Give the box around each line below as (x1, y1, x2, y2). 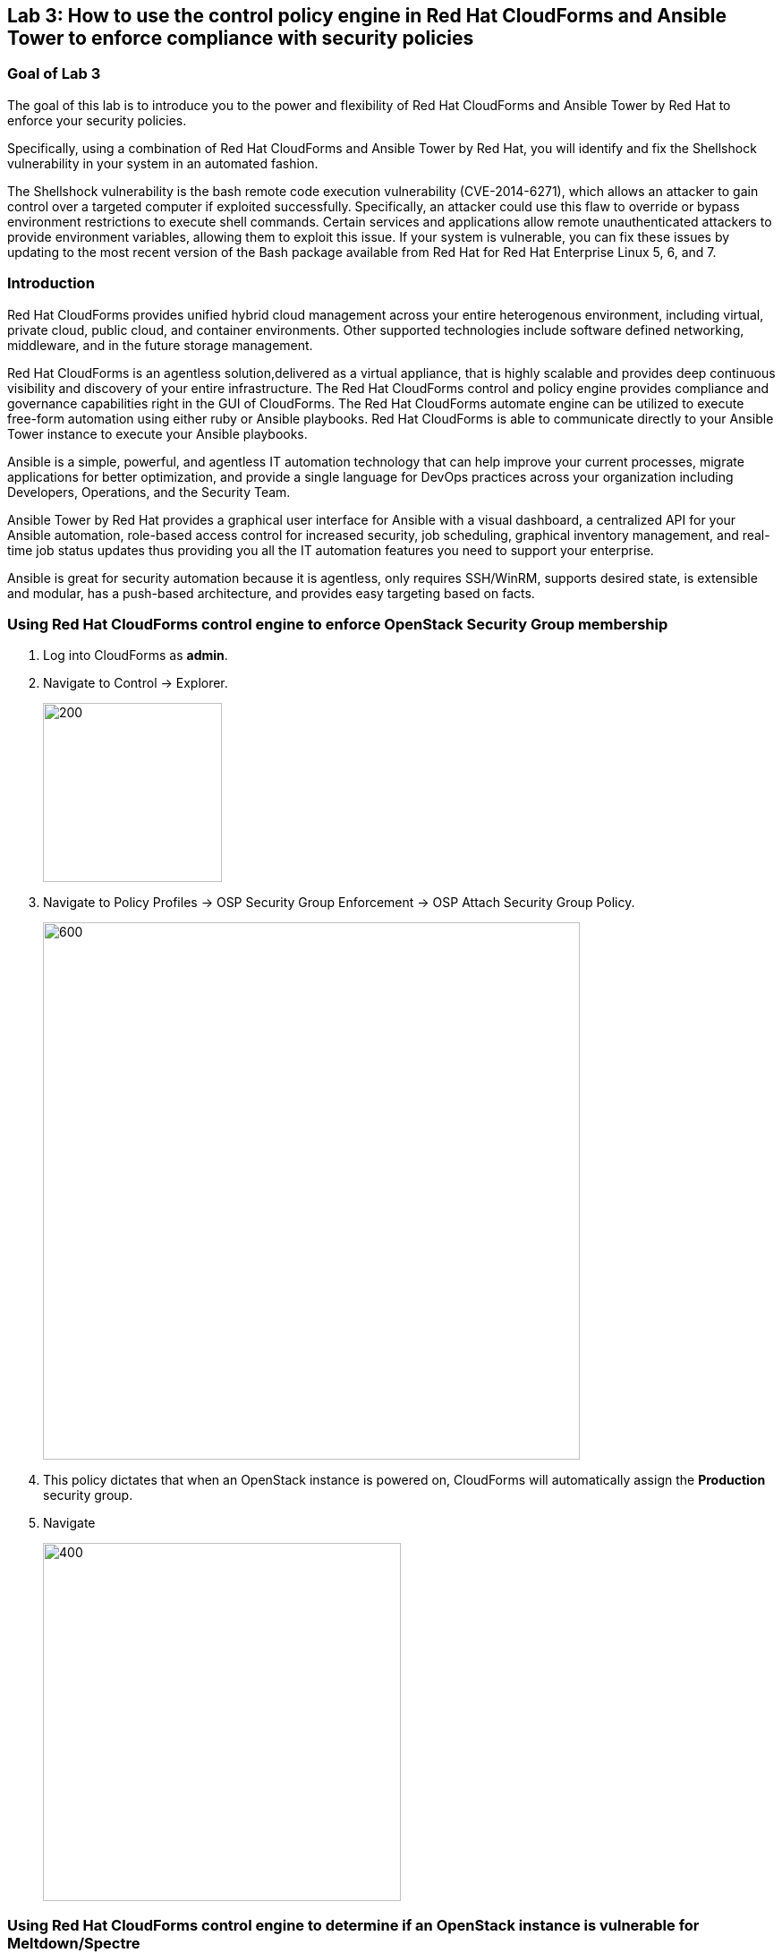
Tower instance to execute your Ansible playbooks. (7, 425, 308, 441)
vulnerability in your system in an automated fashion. (7, 155, 319, 171)
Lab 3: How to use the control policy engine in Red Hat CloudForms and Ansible (7, 4, 727, 27)
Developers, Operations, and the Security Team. (7, 484, 291, 500)
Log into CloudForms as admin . (43, 647, 228, 664)
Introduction (7, 274, 95, 293)
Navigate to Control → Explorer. (43, 675, 228, 691)
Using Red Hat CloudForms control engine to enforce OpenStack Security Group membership (7, 614, 668, 633)
